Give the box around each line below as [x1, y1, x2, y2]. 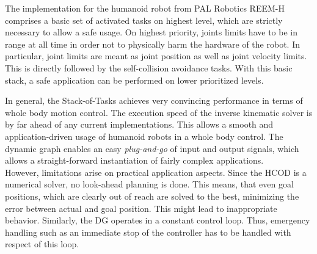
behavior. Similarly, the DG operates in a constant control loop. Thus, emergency [5, 214, 310, 227]
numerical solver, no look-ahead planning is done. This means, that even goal [5, 178, 294, 191]
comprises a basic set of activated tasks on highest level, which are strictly [5, 13, 283, 26]
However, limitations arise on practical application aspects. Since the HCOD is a [5, 165, 307, 178]
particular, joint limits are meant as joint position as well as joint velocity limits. [5, 49, 307, 62]
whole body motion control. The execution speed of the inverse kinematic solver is [5, 106, 313, 118]
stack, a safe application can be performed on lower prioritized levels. [5, 73, 264, 86]
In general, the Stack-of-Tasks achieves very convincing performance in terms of [5, 94, 303, 107]
